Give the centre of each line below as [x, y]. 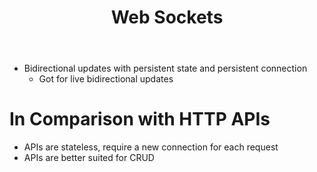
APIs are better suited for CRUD [89, 158]
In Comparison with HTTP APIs [140, 119]
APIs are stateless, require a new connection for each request [151, 147]
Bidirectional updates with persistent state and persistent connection [165, 68]
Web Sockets [167, 17]
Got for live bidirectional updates [106, 79]
